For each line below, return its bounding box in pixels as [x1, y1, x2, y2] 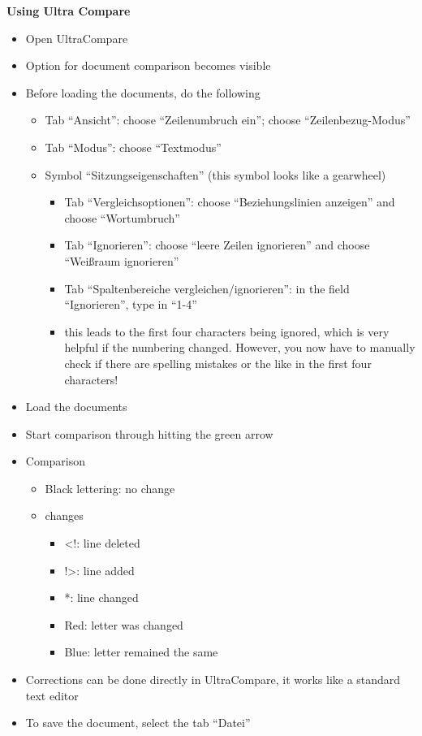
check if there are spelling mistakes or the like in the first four [64, 354, 372, 371]
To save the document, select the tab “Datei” [25, 714, 251, 731]
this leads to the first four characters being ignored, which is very [64, 323, 390, 340]
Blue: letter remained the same [64, 643, 218, 660]
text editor [25, 686, 79, 704]
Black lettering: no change [45, 479, 175, 496]
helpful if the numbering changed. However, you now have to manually [64, 339, 416, 356]
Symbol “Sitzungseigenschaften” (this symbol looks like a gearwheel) [45, 166, 386, 183]
